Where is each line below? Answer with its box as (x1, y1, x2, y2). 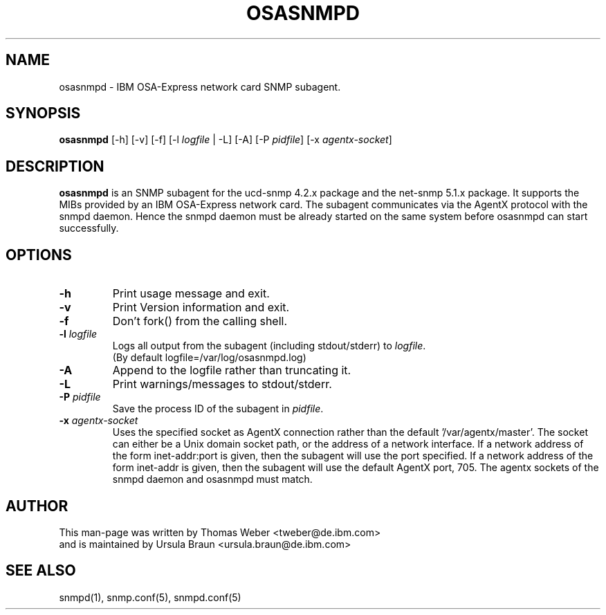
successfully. (59, 222, 119, 235)
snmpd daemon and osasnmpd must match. (112, 473, 313, 486)
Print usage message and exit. (112, 286, 270, 301)
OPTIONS (6, 246, 72, 264)
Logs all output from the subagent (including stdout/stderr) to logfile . (112, 340, 426, 352)
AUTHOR (6, 497, 68, 515)
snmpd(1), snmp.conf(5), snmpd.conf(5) (59, 591, 241, 603)
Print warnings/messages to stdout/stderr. (112, 377, 332, 392)
